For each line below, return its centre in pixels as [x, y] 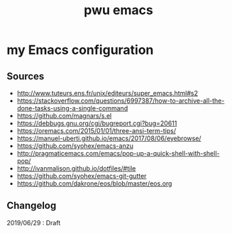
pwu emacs [118, 10]
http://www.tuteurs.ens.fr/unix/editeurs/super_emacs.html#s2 [107, 93]
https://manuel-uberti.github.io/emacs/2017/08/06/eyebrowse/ [109, 138]
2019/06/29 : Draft [34, 222]
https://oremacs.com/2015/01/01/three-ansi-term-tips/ [96, 131]
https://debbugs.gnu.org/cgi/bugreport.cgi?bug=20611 [97, 123]
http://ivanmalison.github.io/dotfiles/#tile [76, 168]
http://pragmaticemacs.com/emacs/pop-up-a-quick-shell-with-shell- [118, 153]
